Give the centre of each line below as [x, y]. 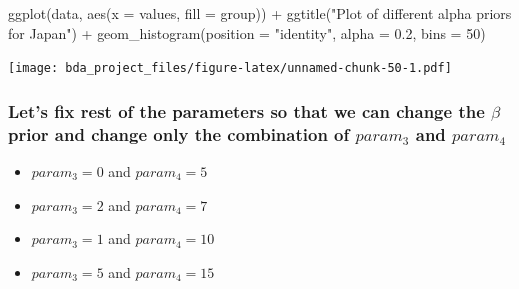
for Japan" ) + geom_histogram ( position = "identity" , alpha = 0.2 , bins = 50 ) [247, 32]
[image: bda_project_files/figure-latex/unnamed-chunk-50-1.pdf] [230, 68]
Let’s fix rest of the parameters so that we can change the [246, 110]
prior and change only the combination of [179, 133]
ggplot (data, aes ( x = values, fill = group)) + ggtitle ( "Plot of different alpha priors [260, 13]
